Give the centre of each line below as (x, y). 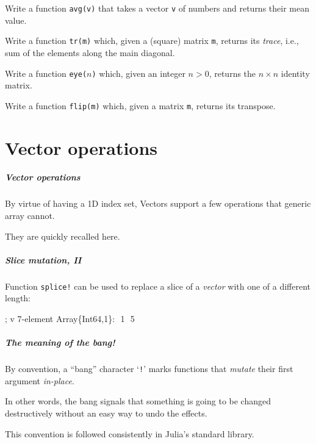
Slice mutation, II (43, 260)
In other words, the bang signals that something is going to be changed (138, 401)
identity (295, 73)
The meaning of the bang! (60, 342)
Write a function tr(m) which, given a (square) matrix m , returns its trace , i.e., (152, 41)
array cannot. (30, 215)
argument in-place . (40, 380)
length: (18, 298)
